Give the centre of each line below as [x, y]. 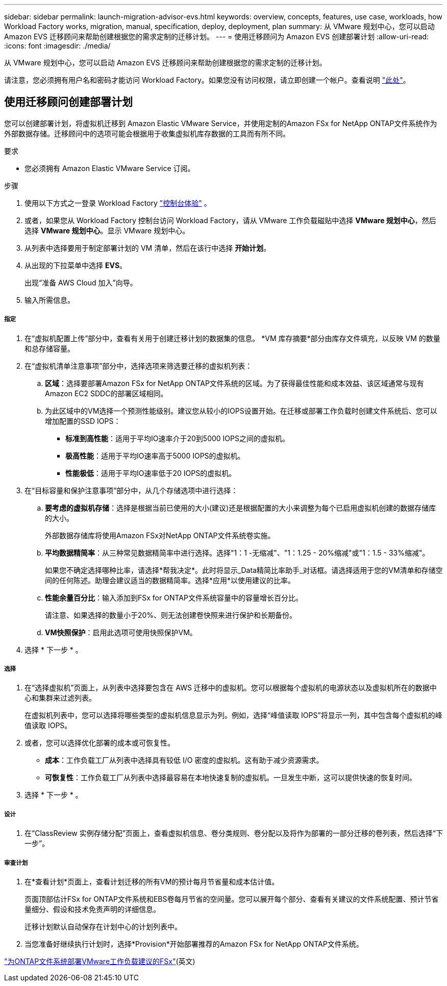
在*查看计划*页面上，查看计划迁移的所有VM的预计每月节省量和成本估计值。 [152, 881]
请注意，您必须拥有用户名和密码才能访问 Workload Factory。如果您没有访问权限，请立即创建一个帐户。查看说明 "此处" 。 [207, 80]
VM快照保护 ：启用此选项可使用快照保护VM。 [121, 632]
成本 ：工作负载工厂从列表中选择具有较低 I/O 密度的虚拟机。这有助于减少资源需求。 [184, 760]
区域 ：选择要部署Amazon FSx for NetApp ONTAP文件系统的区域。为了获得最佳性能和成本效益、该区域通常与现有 [234, 383]
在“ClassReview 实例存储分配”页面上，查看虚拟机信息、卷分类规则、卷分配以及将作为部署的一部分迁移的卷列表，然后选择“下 [234, 833]
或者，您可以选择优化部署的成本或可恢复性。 [100, 743]
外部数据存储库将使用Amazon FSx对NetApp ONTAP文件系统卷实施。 [160, 535]
